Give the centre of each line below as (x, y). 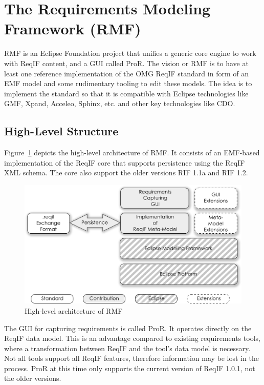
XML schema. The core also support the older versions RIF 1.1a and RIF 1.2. (126, 173)
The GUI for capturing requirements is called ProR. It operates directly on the (128, 328)
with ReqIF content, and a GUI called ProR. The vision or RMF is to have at (126, 63)
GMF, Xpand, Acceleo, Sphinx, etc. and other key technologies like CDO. (120, 103)
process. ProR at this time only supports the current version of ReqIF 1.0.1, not (130, 368)
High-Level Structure (61, 131)
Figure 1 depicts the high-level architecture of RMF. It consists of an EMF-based (132, 153)
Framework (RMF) (73, 28)
